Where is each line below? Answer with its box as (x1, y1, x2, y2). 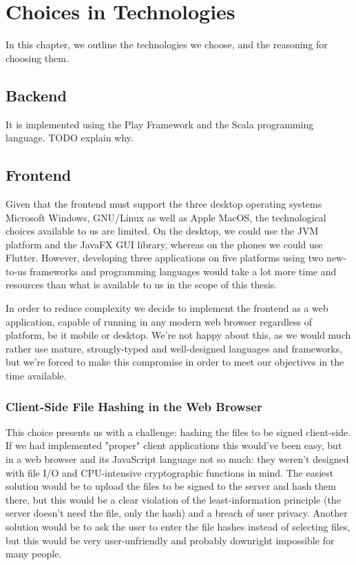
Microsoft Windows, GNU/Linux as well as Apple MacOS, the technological (6, 210, 326, 224)
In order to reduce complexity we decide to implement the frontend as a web (6, 301, 328, 315)
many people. (6, 546, 62, 561)
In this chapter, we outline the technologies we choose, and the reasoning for (6, 37, 328, 52)
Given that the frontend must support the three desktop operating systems (6, 196, 322, 210)
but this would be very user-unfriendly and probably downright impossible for (6, 533, 335, 547)
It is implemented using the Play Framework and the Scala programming (6, 117, 314, 131)
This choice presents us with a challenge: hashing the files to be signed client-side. (6, 424, 351, 439)
